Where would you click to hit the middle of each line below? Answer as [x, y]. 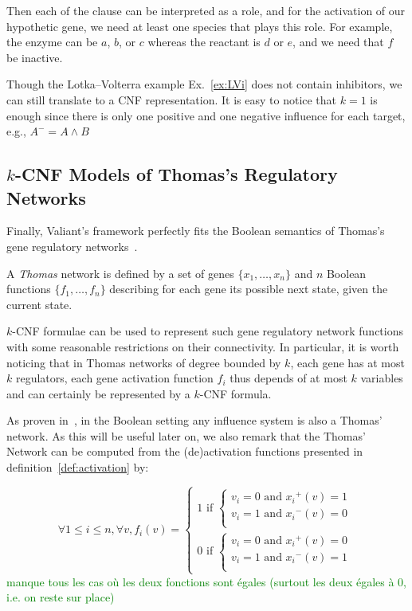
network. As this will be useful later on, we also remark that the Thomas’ [186, 435]
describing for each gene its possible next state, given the [249, 289]
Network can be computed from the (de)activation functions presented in [185, 451]
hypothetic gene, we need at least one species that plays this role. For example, [200, 26]
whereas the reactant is [204, 42]
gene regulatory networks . [72, 246]
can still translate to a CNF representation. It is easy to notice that [172, 99]
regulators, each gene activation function [114, 378]
